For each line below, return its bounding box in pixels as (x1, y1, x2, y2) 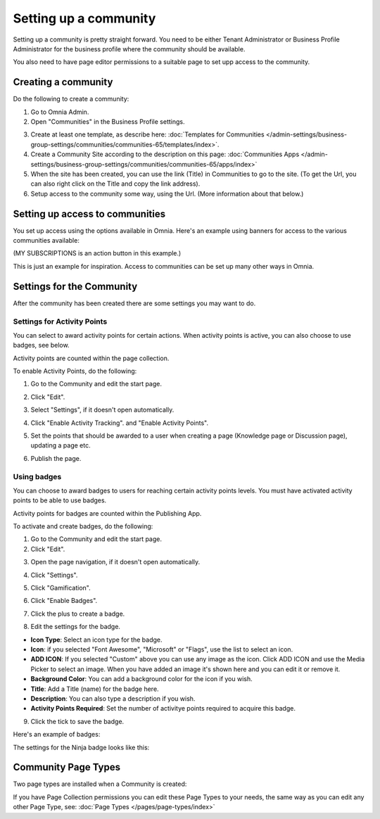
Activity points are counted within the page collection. (13, 354, 170, 362)
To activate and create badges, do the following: (13, 522, 153, 531)
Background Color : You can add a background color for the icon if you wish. (30, 675, 253, 683)
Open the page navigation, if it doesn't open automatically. (30, 558, 201, 566)
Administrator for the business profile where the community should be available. (13, 44, 246, 53)
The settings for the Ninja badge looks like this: (13, 743, 150, 751)
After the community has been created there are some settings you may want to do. (13, 299, 256, 307)
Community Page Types (13, 761, 121, 773)
